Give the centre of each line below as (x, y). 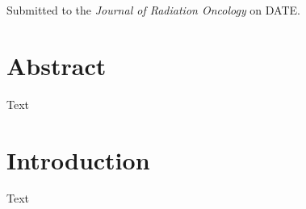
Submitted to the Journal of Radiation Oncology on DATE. (153, 10)
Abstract (57, 65)
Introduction (78, 159)
